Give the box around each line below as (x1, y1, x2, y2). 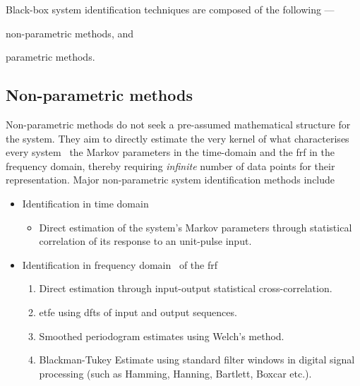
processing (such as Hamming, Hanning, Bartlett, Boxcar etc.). (39, 366, 312, 380)
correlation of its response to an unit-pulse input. (39, 234, 252, 248)
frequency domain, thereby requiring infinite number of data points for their (6, 158, 335, 173)
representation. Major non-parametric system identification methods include (6, 172, 335, 187)
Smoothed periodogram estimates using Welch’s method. (39, 328, 284, 343)
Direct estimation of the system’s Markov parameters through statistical (39, 219, 352, 234)
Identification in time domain (22, 195, 149, 210)
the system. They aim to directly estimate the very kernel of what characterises (6, 131, 349, 145)
